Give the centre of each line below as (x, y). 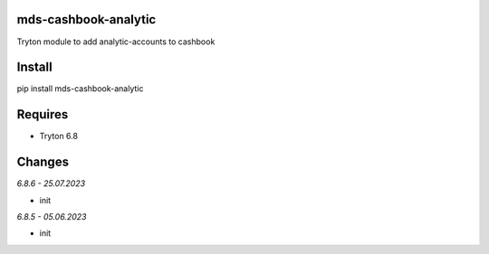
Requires (43, 114)
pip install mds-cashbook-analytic (80, 89)
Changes (43, 162)
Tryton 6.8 (59, 136)
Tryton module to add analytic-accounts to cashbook (116, 42)
